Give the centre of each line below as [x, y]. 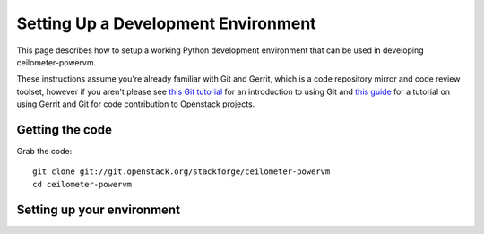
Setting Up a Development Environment [167, 23]
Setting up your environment [99, 209]
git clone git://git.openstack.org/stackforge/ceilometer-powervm [181, 172]
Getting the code [64, 130]
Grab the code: [44, 152]
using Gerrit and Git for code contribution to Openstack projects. [136, 104]
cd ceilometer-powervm [82, 184]
